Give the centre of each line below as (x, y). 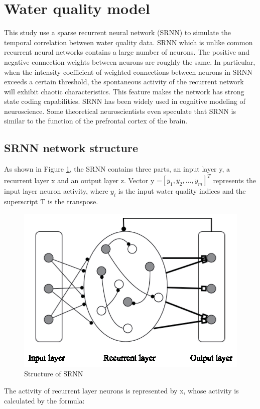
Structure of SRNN (54, 374)
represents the (234, 180)
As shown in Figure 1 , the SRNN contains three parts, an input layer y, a (117, 169)
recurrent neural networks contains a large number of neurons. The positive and (127, 52)
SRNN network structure (71, 148)
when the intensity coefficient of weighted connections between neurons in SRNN (128, 72)
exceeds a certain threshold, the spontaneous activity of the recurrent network (124, 82)
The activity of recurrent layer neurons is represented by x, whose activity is (121, 390)
